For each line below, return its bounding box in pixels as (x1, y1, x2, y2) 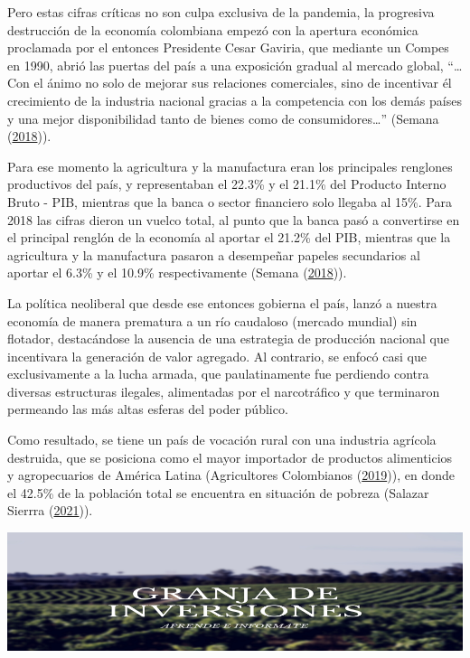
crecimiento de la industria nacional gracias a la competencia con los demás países (7, 90, 462, 109)
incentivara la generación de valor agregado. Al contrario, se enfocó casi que (7, 346, 427, 365)
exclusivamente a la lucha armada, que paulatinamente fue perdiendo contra (7, 364, 429, 383)
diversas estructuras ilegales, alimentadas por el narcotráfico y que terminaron (7, 381, 440, 400)
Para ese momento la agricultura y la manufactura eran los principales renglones (7, 156, 453, 175)
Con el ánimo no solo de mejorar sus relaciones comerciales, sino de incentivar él (7, 73, 452, 92)
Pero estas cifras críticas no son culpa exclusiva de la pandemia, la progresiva (7, 3, 435, 21)
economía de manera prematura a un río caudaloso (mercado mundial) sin (7, 311, 418, 330)
